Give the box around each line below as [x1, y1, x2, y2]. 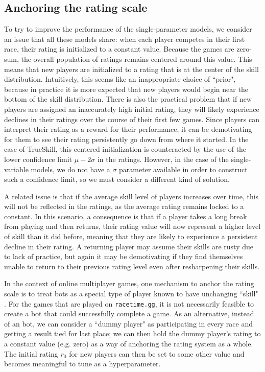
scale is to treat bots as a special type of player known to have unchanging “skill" [4, 288, 258, 299]
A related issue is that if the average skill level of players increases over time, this [4, 191, 259, 201]
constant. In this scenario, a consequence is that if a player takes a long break [4, 211, 247, 221]
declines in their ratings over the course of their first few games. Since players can [4, 113, 260, 124]
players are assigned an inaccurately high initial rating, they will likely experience [4, 103, 259, 114]
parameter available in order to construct [119, 164, 248, 174]
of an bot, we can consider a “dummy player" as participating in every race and [4, 318, 253, 329]
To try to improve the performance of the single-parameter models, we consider [4, 24, 252, 34]
